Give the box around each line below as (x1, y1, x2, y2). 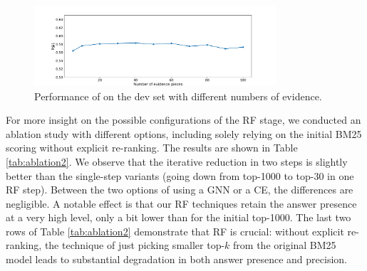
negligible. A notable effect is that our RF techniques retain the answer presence (6, 196, 357, 211)
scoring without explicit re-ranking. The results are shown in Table (6, 140, 298, 155)
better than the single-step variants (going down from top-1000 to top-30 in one (6, 168, 354, 183)
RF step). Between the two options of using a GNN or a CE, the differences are (6, 182, 353, 197)
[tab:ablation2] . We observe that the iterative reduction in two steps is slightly (6, 154, 348, 169)
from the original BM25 (233, 238, 336, 253)
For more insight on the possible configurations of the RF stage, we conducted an (6, 112, 361, 127)
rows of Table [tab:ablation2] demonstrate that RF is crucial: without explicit (6, 223, 344, 238)
